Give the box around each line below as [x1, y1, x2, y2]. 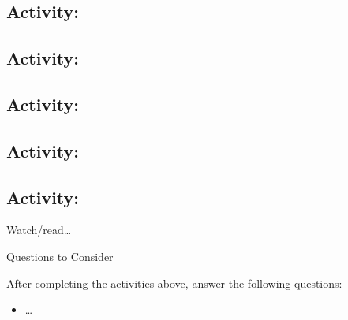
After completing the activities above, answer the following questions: [6, 274, 342, 291]
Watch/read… [6, 221, 72, 238]
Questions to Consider [6, 247, 114, 264]
